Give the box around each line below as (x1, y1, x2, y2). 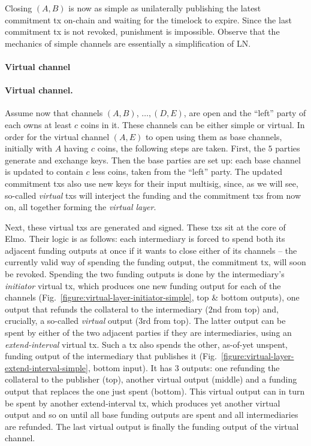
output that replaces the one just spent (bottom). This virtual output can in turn (5, 385, 305, 398)
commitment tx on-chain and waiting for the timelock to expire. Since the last (5, 13, 292, 26)
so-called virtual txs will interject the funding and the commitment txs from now (5, 189, 301, 201)
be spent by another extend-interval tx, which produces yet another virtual (5, 396, 280, 409)
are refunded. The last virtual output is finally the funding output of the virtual (5, 420, 299, 432)
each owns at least (5, 118, 72, 131)
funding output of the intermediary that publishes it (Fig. (5, 350, 218, 362)
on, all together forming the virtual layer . (5, 201, 156, 213)
